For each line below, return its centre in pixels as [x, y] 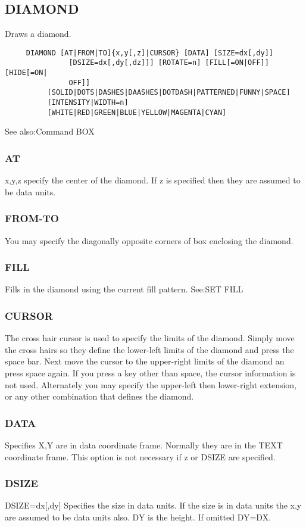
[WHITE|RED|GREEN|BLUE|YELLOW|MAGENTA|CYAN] [137, 112]
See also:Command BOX [50, 131]
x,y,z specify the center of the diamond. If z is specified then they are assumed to [153, 180]
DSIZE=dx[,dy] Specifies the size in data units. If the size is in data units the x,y [153, 505]
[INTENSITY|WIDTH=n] [88, 103]
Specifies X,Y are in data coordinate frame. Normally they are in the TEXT [144, 445]
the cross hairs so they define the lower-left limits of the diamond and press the [149, 349]
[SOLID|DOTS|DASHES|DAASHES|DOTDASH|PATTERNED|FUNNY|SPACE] [169, 93]
